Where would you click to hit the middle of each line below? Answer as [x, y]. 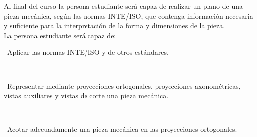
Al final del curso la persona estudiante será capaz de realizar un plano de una [124, 6]
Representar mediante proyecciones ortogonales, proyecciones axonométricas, [124, 85]
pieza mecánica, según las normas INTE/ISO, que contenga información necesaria [128, 16]
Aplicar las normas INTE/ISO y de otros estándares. [88, 52]
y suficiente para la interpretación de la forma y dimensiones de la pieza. [115, 26]
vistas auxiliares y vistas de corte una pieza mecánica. [86, 95]
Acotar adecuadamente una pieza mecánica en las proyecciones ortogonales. [122, 129]
